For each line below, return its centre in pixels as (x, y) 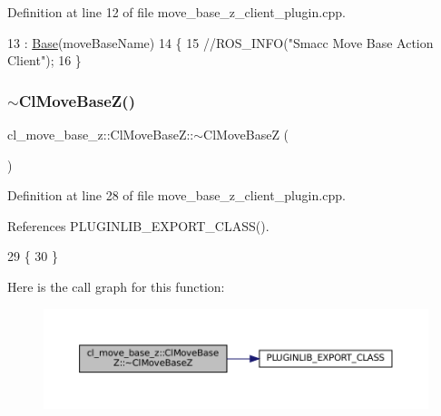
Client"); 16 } (44, 60)
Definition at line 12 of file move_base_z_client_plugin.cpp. (176, 12)
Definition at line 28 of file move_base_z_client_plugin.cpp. (176, 195)
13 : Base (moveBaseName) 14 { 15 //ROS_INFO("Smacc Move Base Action (220, 42)
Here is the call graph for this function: (116, 286)
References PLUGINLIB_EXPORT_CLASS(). (138, 225)
